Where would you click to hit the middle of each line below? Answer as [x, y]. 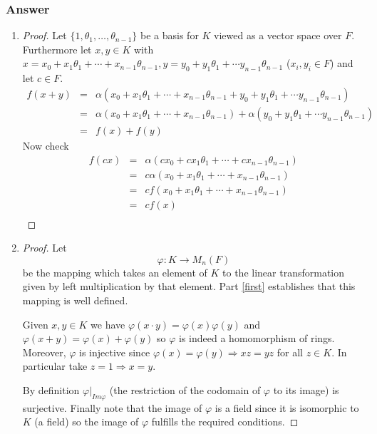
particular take [55, 366]
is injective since [115, 352]
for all [290, 352]
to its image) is [306, 389]
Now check [46, 145]
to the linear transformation [284, 272]
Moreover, [44, 352]
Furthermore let [57, 49]
